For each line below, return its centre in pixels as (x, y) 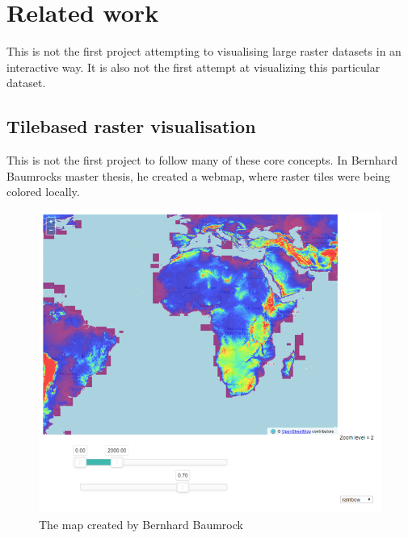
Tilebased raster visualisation (131, 126)
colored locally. (43, 192)
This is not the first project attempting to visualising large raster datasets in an (204, 51)
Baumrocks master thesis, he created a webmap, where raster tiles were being (198, 175)
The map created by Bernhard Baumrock (141, 524)
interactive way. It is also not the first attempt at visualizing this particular (193, 67)
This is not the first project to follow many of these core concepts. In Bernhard (202, 160)
